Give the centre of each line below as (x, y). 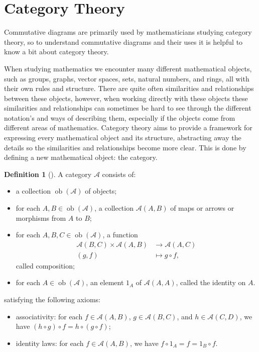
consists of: (119, 174)
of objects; (101, 191)
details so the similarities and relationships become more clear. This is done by (125, 147)
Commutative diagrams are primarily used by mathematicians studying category (128, 32)
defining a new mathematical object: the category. (81, 157)
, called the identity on (211, 282)
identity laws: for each (50, 343)
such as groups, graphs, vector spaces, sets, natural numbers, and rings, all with (127, 78)
